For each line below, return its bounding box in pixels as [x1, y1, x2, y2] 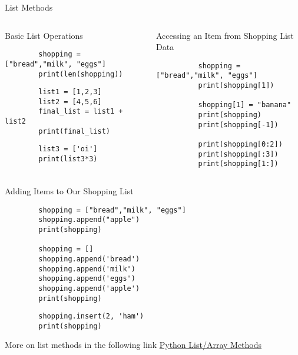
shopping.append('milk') [38, 264, 135, 273]
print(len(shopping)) [38, 69, 123, 78]
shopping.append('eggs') [38, 274, 135, 283]
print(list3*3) [38, 155, 98, 164]
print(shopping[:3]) [198, 150, 279, 158]
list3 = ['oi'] [38, 145, 98, 154]
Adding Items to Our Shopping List [5, 185, 134, 197]
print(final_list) [38, 127, 110, 135]
